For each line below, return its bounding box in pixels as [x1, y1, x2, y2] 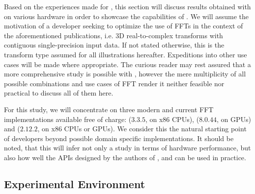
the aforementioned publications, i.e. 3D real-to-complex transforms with [4, 30, 223, 40]
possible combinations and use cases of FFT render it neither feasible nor [4, 78, 225, 88]
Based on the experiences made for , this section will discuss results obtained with [4, 1, 251, 11]
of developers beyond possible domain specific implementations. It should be [4, 133, 234, 143]
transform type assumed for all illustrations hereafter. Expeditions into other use [4, 49, 247, 59]
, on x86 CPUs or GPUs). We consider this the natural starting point [37, 123, 247, 134]
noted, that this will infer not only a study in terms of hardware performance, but [4, 143, 251, 153]
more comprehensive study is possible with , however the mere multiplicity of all [4, 69, 246, 79]
